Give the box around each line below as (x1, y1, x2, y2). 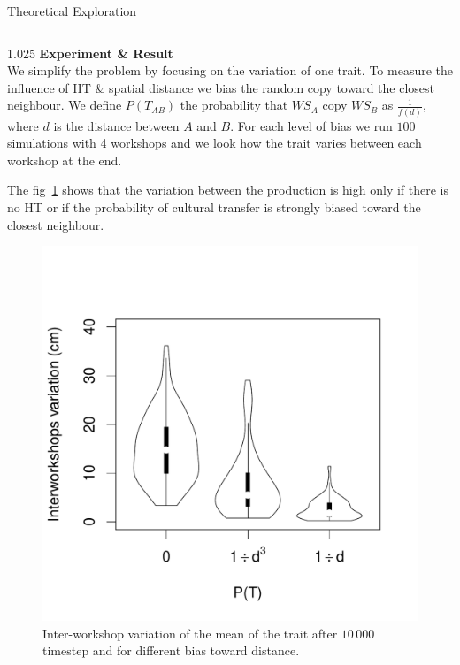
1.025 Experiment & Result (7, 43, 173, 62)
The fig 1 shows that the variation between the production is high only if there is (7, 180, 448, 199)
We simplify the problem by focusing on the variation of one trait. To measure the (7, 61, 454, 80)
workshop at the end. (7, 150, 122, 169)
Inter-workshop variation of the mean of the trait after (42, 623, 338, 642)
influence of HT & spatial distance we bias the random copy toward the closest (7, 78, 435, 96)
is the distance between (53, 116, 180, 134)
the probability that (180, 96, 288, 114)
